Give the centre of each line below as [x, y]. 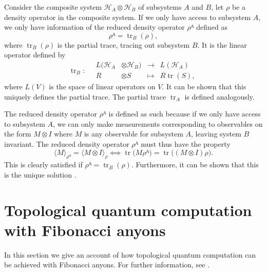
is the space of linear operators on [102, 86]
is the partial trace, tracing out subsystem [123, 44]
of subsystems [160, 7]
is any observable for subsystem [133, 134]
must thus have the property [186, 144]
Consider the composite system [53, 7]
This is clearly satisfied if [43, 164]
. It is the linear [222, 44]
